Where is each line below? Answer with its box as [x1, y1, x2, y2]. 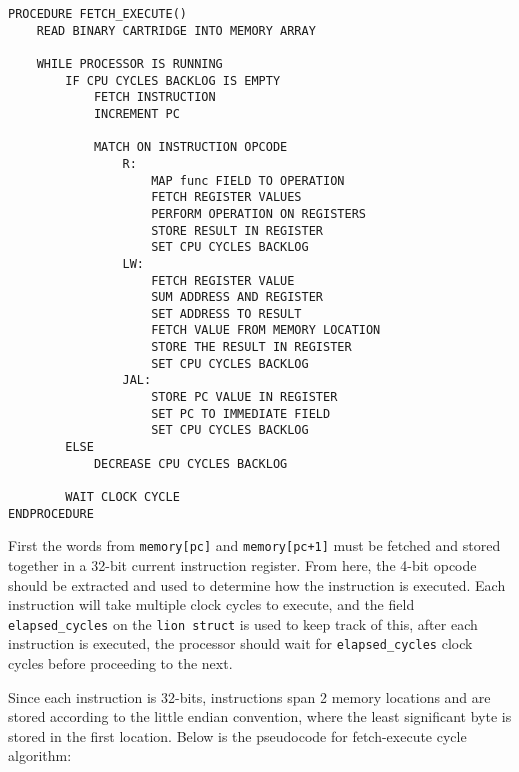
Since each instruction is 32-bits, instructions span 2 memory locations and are [8, 686, 491, 707]
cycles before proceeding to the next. [8, 653, 233, 674]
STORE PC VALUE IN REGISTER [151, 390, 338, 405]
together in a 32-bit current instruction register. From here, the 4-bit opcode [8, 555, 477, 575]
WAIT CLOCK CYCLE [65, 490, 180, 505]
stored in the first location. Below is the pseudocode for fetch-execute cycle [8, 725, 467, 746]
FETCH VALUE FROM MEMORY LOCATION [151, 323, 381, 338]
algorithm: [8, 745, 72, 766]
